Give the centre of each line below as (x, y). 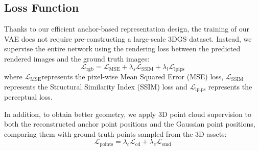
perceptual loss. (28, 97)
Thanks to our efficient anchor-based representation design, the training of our (127, 29)
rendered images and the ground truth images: (77, 58)
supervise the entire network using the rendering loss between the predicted (122, 49)
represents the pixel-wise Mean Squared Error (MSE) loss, (133, 77)
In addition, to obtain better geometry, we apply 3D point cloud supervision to (128, 114)
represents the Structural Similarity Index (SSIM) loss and (96, 86)
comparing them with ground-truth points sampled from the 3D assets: (115, 133)
